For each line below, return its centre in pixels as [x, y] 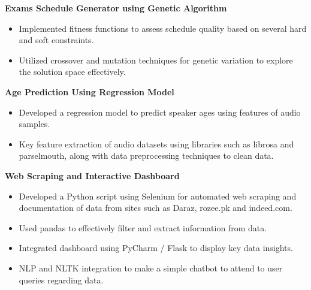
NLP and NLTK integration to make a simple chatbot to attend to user [151, 268]
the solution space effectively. [72, 72]
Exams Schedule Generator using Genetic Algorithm [116, 8]
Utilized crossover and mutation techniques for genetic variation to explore [156, 60]
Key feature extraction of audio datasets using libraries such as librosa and [156, 144]
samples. [34, 124]
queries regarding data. [61, 280]
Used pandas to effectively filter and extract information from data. [143, 227]
